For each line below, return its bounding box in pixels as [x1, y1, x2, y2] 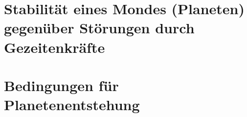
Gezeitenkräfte [4, 37, 105, 57]
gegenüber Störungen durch [4, 18, 195, 38]
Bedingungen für [4, 75, 119, 95]
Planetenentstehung [4, 94, 140, 115]
